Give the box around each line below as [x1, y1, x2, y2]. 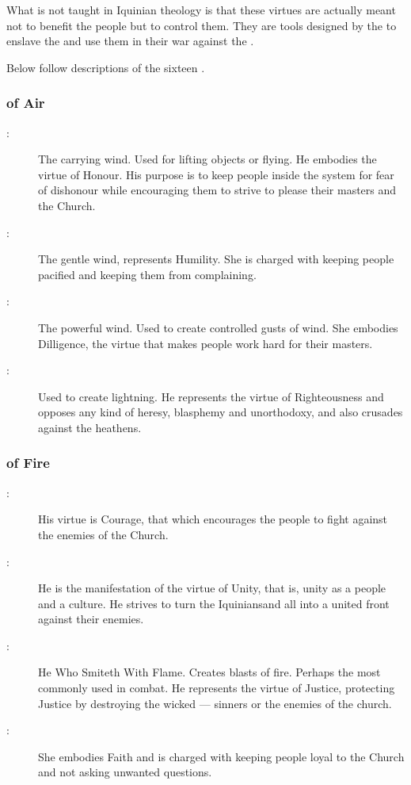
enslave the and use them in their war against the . [6, 33, 254, 49]
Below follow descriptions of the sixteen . [6, 59, 205, 75]
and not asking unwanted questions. [38, 764, 212, 780]
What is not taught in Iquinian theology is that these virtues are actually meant [6, 2, 396, 17]
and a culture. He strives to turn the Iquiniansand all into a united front [38, 595, 390, 611]
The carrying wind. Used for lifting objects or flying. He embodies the [38, 151, 377, 167]
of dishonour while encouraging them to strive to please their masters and [38, 182, 397, 198]
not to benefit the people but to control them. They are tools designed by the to [6, 17, 397, 33]
